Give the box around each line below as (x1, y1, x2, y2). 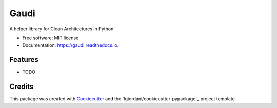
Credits (9, 82, 34, 91)
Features (9, 55, 38, 64)
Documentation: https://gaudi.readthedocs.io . (22, 42, 119, 48)
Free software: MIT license (22, 35, 79, 41)
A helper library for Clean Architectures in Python (9, 26, 114, 32)
